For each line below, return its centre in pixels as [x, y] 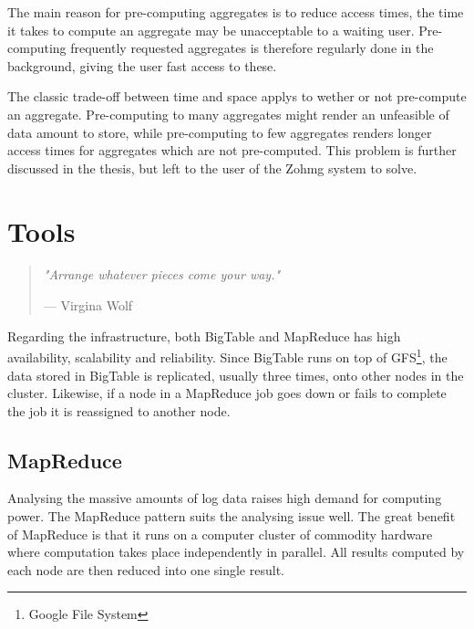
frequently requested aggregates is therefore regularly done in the [252, 48]
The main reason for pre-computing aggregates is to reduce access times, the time [236, 12]
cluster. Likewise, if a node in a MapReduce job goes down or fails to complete [227, 393]
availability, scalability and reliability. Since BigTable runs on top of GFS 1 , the [227, 356]
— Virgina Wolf [88, 305]
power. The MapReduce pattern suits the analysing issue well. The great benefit [232, 516]
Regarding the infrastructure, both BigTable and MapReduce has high [204, 335]
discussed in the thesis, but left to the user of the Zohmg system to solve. [212, 168]
